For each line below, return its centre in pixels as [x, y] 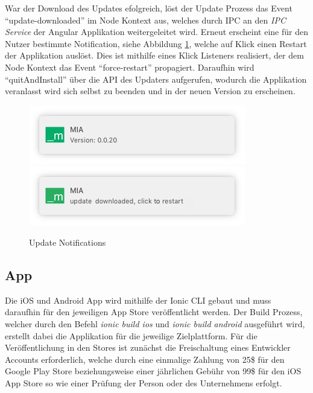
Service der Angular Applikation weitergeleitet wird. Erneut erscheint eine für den [156, 32]
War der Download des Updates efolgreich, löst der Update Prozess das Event [149, 8]
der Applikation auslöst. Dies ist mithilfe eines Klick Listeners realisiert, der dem [154, 55]
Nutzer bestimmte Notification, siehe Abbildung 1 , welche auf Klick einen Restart [156, 43]
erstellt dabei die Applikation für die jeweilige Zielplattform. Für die [131, 335]
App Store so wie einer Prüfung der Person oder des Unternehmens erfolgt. [144, 382]
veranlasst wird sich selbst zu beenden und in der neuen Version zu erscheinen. [150, 91]
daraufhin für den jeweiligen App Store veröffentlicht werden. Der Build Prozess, [154, 312]
